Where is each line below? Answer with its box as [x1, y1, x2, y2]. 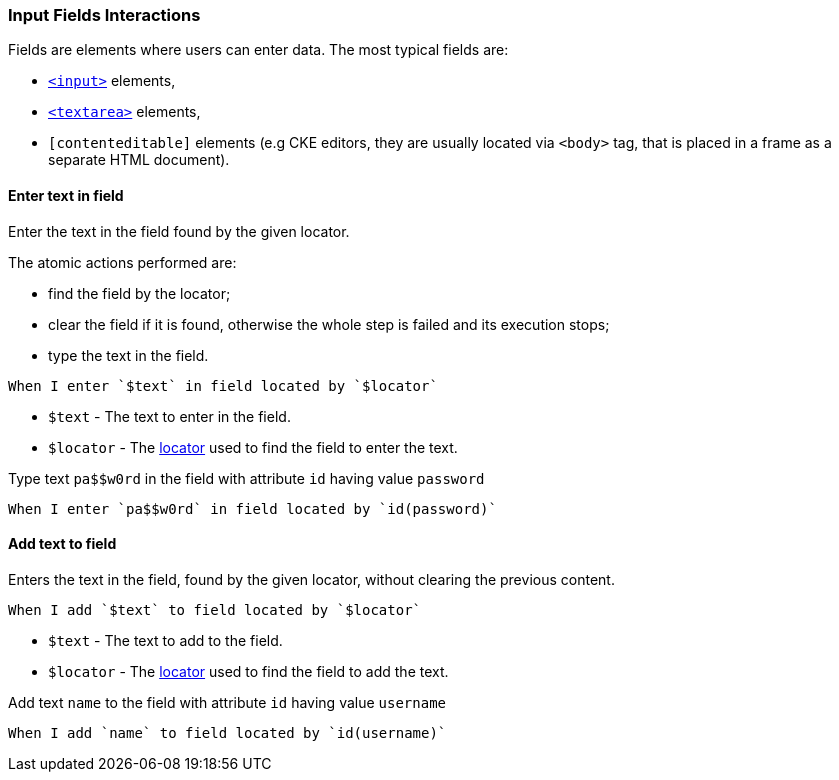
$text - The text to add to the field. [48, 631, 283, 649]
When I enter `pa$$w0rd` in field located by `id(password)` [8, 500, 497, 517]
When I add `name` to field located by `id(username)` [8, 724, 447, 741]
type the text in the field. [48, 346, 209, 364]
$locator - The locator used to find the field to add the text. [48, 662, 449, 680]
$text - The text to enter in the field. [48, 407, 291, 425]
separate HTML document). [48, 151, 230, 169]
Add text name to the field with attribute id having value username [8, 693, 447, 711]
